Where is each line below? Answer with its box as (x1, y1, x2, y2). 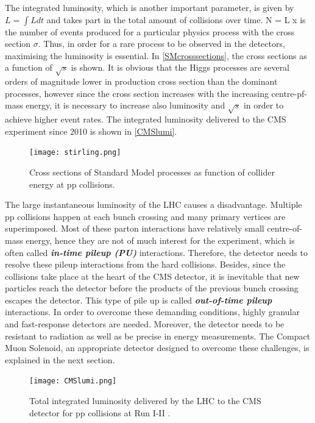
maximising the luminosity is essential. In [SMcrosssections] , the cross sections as (5, 49, 307, 62)
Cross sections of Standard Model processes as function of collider (29, 165, 275, 178)
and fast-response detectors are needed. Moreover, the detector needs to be (5, 318, 285, 330)
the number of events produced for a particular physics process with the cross (5, 25, 295, 38)
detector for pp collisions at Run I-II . (29, 406, 171, 419)
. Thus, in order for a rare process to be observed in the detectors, (38, 37, 285, 50)
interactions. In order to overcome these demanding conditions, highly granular (5, 305, 300, 318)
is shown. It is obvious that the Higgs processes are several (71, 61, 290, 74)
